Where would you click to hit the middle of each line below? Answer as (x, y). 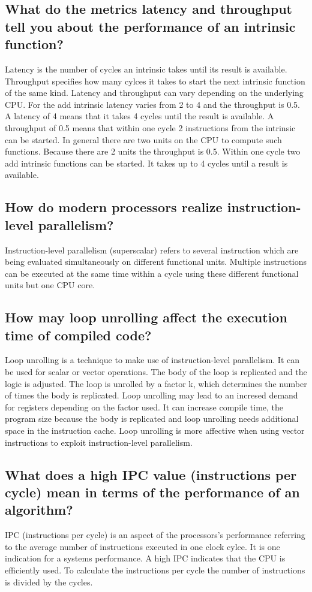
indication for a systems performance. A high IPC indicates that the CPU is (145, 558)
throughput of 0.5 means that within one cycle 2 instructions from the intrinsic (150, 127)
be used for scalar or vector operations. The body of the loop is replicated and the (156, 372)
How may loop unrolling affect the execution (146, 317)
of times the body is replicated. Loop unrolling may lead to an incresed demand (151, 395)
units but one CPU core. (50, 285)
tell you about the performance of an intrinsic (150, 26)
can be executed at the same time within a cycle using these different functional (152, 273)
